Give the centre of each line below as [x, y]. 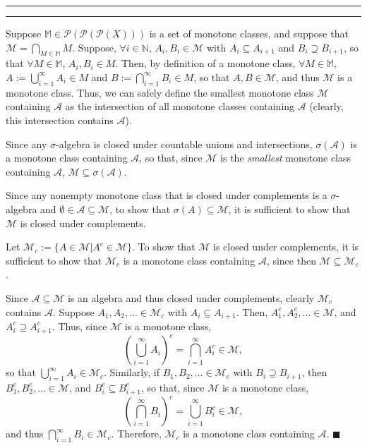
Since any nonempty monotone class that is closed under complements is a [167, 195]
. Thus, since [79, 326]
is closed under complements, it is [286, 247]
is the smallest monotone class [286, 158]
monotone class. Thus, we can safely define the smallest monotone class [160, 92]
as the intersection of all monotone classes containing [180, 106]
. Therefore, [136, 434]
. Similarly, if [132, 372]
